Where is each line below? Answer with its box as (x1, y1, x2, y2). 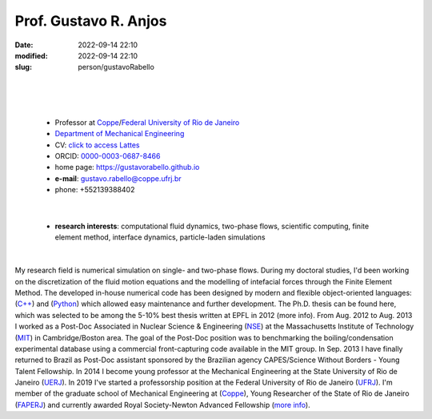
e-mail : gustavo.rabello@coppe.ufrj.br (54, 173, 182, 183)
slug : (14, 62, 32, 72)
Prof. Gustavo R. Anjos (14, 12, 167, 30)
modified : (14, 50, 48, 60)
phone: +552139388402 (54, 185, 135, 195)
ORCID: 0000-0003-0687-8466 (54, 151, 161, 161)
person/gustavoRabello (78, 62, 155, 72)
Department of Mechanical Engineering (54, 129, 185, 139)
